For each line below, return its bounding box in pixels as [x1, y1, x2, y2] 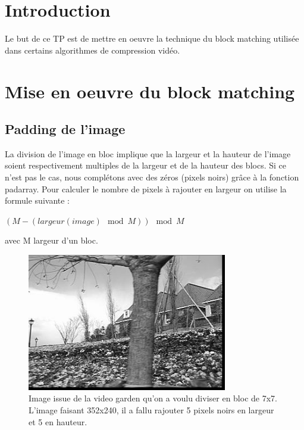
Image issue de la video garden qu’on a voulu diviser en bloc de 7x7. [29, 392, 277, 404]
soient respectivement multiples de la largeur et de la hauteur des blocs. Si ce [5, 159, 286, 172]
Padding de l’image [5, 120, 126, 138]
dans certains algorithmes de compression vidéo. [5, 43, 180, 56]
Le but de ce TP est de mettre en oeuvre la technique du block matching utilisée [5, 32, 299, 45]
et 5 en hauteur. [29, 415, 87, 428]
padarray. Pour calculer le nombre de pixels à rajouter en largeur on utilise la [5, 182, 287, 195]
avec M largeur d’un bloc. [5, 234, 98, 247]
